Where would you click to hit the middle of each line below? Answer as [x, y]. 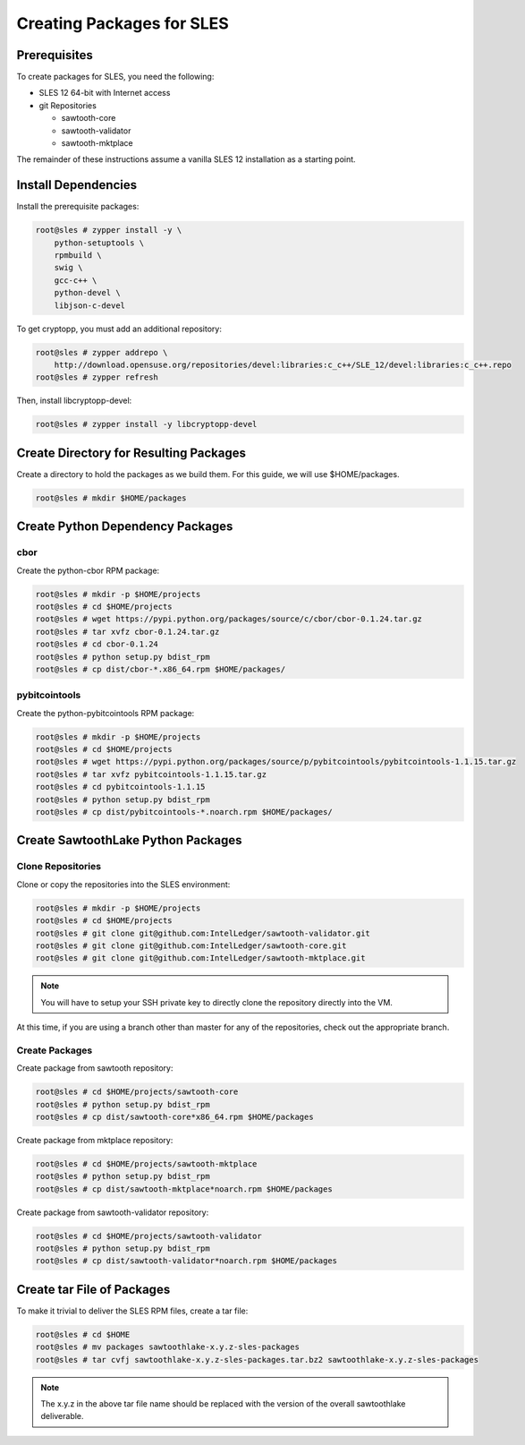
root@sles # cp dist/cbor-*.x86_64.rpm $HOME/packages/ [161, 669]
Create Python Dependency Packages [125, 527]
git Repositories [68, 105]
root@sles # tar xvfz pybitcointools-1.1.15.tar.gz [151, 774]
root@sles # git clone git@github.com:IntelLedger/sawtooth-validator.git [203, 933]
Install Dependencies [77, 185]
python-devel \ [87, 293]
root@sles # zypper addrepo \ [102, 352]
